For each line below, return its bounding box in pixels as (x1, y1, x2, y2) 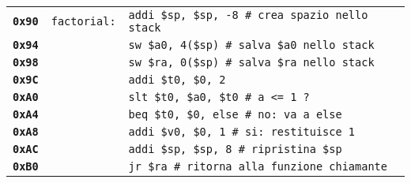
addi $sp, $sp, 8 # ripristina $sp (128, 143, 342, 155)
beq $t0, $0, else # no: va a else (128, 108, 342, 121)
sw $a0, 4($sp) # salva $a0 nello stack (128, 39, 375, 51)
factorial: (51, 15, 116, 28)
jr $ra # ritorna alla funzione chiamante (128, 160, 387, 173)
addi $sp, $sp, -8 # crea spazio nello (128, 9, 368, 21)
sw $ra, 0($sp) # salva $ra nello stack (128, 56, 375, 69)
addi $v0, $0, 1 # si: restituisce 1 (128, 125, 356, 138)
